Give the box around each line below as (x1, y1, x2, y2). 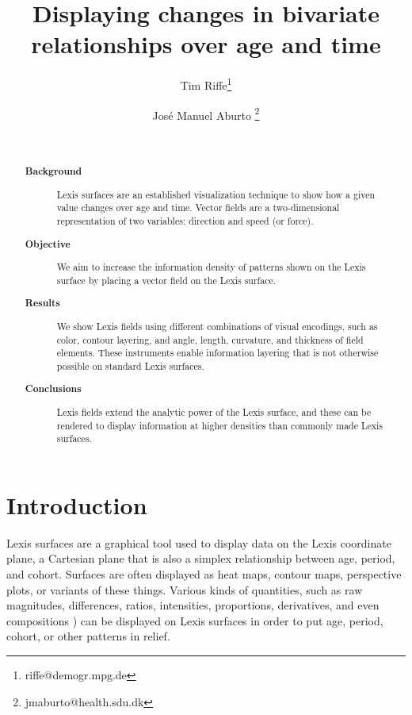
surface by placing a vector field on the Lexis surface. (56, 273, 277, 286)
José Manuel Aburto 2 (152, 104, 260, 123)
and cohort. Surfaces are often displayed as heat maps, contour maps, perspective (6, 566, 402, 582)
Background (25, 164, 82, 179)
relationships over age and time (31, 28, 381, 60)
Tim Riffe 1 (180, 75, 232, 93)
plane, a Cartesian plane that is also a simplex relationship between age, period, (6, 550, 395, 567)
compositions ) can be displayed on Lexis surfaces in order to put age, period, (6, 612, 383, 629)
